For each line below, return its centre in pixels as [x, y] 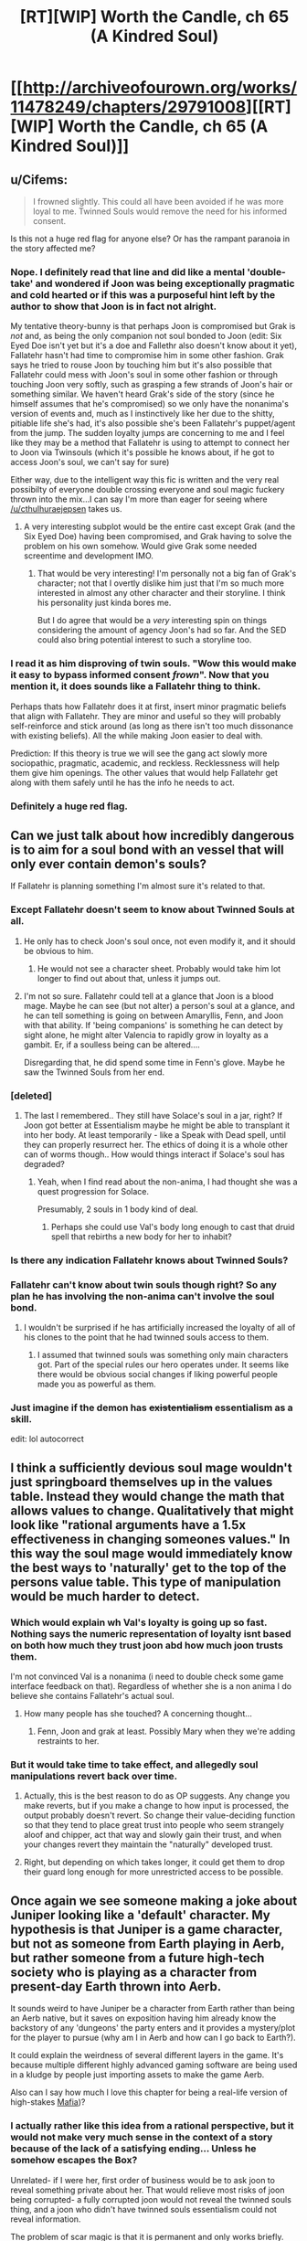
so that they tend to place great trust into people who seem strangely [153, 1825]
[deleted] [32, 1096]
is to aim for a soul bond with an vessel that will [147, 850]
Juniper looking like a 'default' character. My [140, 1915]
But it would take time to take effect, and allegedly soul [134, 1765]
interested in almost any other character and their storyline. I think [161, 593]
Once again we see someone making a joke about [154, 1901]
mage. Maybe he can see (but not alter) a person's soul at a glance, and [159, 1005]
